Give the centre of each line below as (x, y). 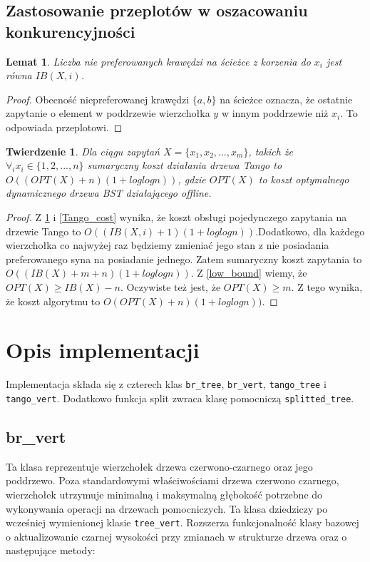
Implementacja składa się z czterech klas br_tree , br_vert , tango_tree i (166, 384)
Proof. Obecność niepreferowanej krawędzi (98, 99)
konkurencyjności (71, 31)
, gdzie (192, 179)
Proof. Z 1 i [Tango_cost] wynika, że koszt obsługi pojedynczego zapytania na (176, 216)
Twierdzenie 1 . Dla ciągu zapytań (83, 151)
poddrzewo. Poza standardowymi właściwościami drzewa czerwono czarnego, (173, 480)
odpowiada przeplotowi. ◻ (64, 127)
